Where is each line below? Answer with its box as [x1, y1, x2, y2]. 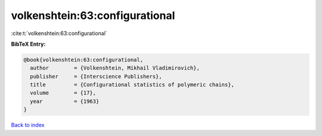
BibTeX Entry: [11, 40, 46, 48]
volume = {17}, [30, 90, 97, 96]
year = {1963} [30, 98, 100, 105]
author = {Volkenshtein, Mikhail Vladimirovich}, [30, 65, 200, 71]
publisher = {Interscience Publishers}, [30, 73, 162, 80]
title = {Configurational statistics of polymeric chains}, [30, 81, 235, 88]
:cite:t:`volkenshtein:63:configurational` [11, 30, 107, 37]
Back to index [11, 122, 45, 129]
